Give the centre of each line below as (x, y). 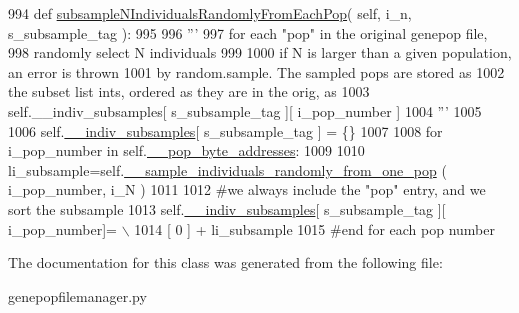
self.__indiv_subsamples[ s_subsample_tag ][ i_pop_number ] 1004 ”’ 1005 (245, 110)
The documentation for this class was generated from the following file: (225, 262)
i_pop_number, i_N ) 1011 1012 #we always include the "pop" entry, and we (247, 189)
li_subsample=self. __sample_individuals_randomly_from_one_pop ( (227, 169)
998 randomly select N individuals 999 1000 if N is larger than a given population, (260, 52)
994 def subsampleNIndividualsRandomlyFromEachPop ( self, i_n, (210, 13)
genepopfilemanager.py (77, 295)
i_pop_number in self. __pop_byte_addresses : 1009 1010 (186, 150)
